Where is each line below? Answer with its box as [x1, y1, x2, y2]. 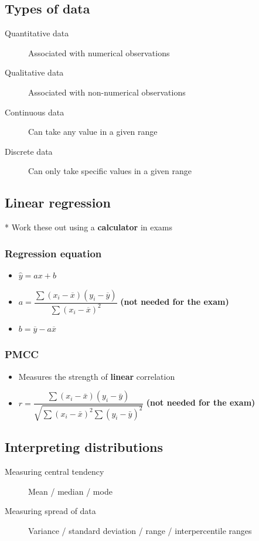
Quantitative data [5, 27, 69, 39]
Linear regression [5, 193, 111, 212]
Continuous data [5, 106, 64, 118]
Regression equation [5, 246, 102, 260]
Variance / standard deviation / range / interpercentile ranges [28, 524, 252, 536]
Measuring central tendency [5, 465, 104, 477]
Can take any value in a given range [28, 125, 158, 138]
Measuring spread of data [5, 505, 96, 517]
